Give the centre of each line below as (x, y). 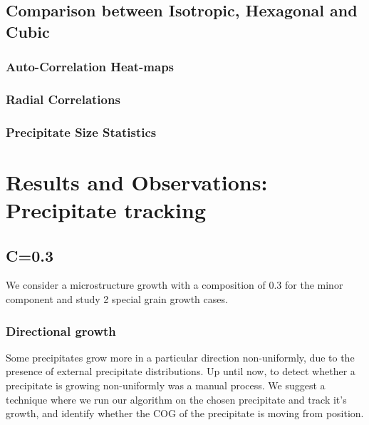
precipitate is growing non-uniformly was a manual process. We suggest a (166, 385)
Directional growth (61, 331)
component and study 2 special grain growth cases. (117, 299)
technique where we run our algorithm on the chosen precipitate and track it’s (176, 399)
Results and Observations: (137, 181)
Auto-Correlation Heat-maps (90, 67)
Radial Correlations (63, 99)
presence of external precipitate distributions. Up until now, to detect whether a (181, 371)
